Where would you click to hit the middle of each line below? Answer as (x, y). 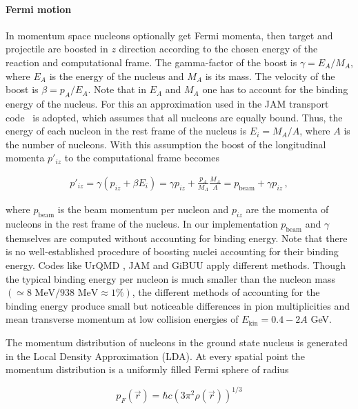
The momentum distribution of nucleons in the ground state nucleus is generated (177, 342)
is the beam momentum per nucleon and (143, 209)
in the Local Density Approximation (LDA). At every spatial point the (155, 356)
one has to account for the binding (275, 89)
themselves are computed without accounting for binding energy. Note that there (177, 238)
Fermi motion (39, 9)
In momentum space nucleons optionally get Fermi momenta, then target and (169, 35)
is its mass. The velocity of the (270, 76)
